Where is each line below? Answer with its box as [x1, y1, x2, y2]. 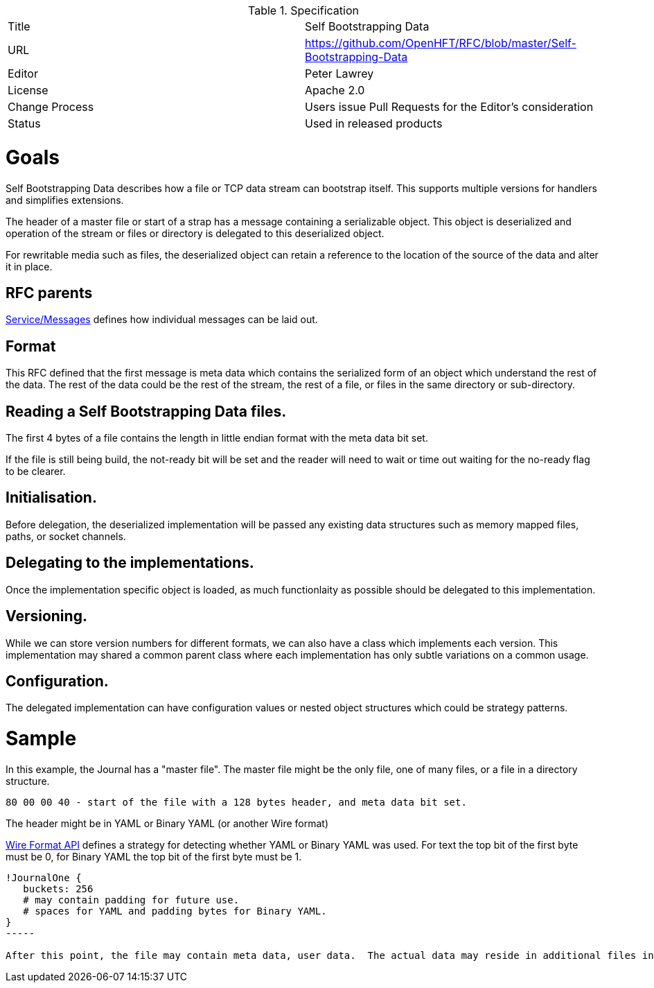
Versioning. [6, 607, 87, 625]
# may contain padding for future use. [23, 894, 240, 905]
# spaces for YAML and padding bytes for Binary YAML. [23, 905, 327, 917]
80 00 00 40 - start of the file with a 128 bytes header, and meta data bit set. [6, 796, 467, 808]
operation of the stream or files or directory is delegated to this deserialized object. [6, 227, 385, 239]
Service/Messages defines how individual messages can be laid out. [6, 313, 318, 326]
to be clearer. [6, 465, 66, 478]
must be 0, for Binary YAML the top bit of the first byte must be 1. [6, 850, 302, 863]
